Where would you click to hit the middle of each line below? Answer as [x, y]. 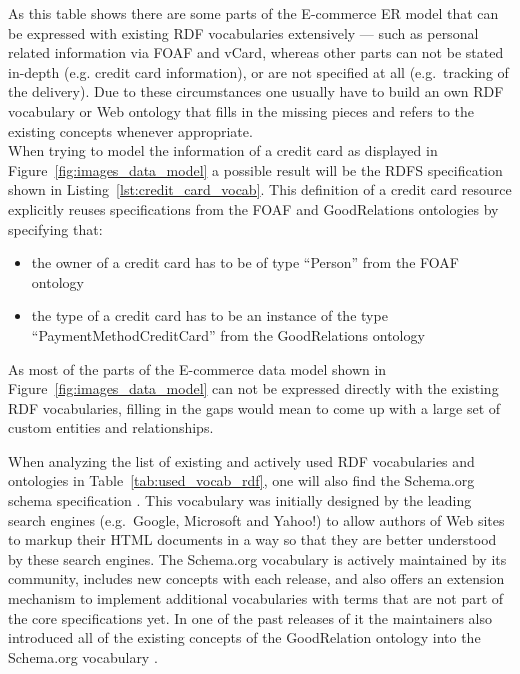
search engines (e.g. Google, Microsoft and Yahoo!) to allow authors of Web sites [256, 519]
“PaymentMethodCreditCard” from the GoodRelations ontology [228, 334]
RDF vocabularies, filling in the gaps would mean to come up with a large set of [254, 407]
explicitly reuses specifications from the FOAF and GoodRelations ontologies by [253, 208]
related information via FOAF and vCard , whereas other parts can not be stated [256, 52]
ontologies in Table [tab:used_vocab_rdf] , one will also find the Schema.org [241, 480]
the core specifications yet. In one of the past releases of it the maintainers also [250, 617]
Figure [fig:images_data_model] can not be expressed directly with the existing [253, 388]
